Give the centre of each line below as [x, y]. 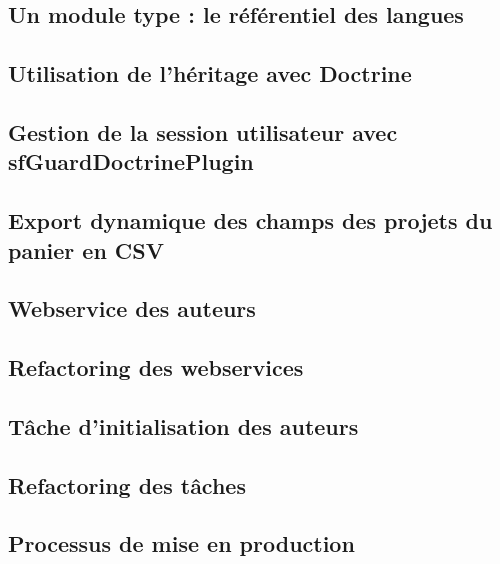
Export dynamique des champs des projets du [250, 220]
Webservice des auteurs [132, 308]
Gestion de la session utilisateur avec [203, 131]
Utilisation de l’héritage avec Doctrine [210, 73]
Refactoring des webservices [156, 367]
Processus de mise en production [181, 543]
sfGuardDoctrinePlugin [131, 161]
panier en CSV [86, 249]
